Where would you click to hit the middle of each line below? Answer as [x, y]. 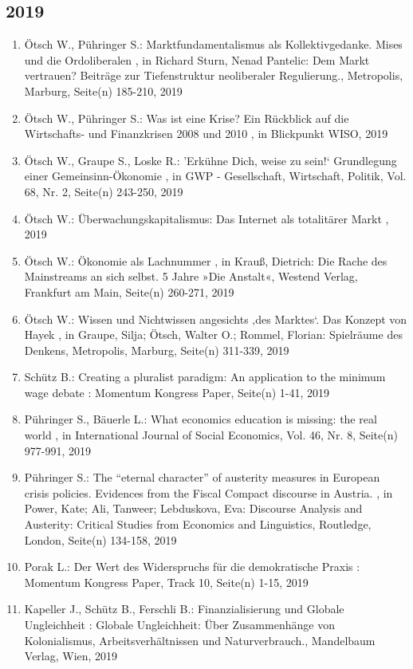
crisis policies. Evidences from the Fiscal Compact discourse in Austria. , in [208, 492]
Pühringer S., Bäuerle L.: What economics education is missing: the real [201, 419]
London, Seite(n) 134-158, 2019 [100, 539]
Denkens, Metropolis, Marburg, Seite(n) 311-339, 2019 [157, 350]
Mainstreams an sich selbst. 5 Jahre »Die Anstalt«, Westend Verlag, [191, 276]
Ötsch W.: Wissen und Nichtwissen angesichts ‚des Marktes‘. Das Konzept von [216, 319]
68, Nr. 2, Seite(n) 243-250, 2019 [104, 191]
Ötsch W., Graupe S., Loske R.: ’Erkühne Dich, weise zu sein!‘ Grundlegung [210, 160]
